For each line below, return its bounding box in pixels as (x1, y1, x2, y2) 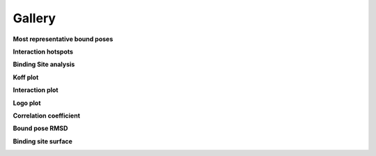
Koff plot (13, 73, 39, 81)
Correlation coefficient (13, 111, 80, 120)
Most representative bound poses (13, 35, 113, 43)
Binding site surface (13, 136, 73, 146)
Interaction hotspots (13, 47, 73, 56)
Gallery (13, 10, 56, 26)
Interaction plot (13, 86, 58, 94)
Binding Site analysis (13, 60, 75, 69)
